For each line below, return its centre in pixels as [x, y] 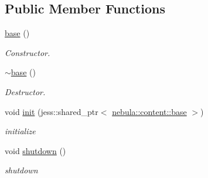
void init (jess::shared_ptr [52, 111]
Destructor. [25, 91]
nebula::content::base [149, 111]
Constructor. [28, 52]
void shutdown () [35, 150]
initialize [20, 131]
